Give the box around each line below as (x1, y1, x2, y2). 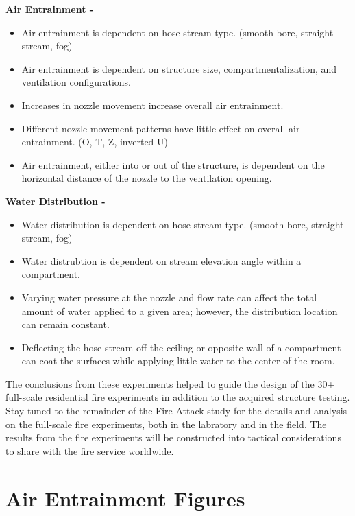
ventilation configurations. (21, 75, 132, 89)
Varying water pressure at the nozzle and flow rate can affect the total (21, 290, 317, 304)
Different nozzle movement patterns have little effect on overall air (21, 121, 300, 135)
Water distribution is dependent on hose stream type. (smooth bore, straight (21, 217, 344, 231)
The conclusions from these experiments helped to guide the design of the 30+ (5, 376, 335, 390)
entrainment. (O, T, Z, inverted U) (21, 134, 168, 149)
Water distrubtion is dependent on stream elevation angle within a (21, 253, 302, 268)
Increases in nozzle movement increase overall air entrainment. (21, 97, 284, 112)
